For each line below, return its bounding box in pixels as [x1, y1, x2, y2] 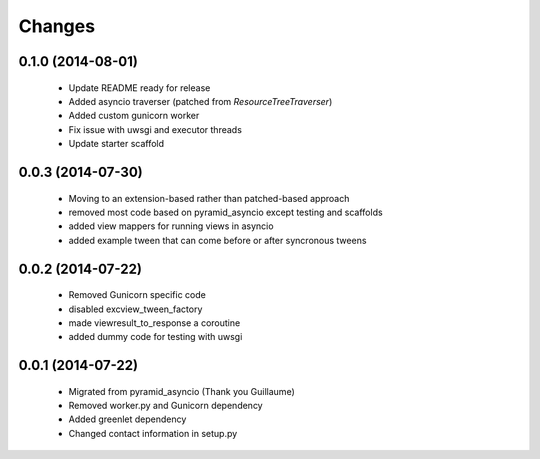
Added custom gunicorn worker [68, 110, 200, 122]
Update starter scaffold [68, 138, 165, 150]
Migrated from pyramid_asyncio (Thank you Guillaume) [68, 385, 295, 397]
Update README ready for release [68, 81, 211, 94]
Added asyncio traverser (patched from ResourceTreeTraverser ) [68, 95, 333, 107]
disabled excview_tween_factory [68, 303, 203, 315]
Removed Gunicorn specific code [68, 289, 207, 301]
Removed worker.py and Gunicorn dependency [68, 400, 264, 412]
